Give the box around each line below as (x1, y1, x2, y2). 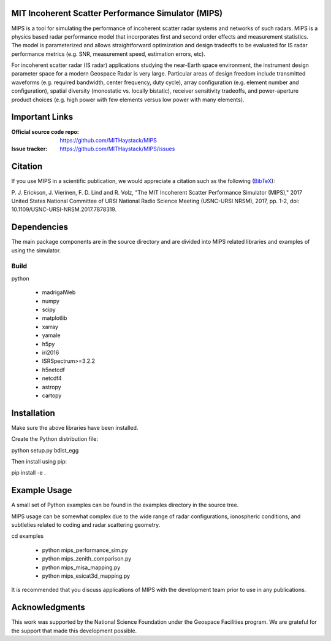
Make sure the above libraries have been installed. (11, 424, 139, 431)
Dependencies (11, 222, 69, 233)
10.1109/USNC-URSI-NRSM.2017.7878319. (11, 206, 116, 213)
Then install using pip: (11, 458, 67, 465)
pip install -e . (11, 469, 46, 476)
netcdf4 (42, 375, 62, 382)
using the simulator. (11, 246, 61, 254)
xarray (42, 323, 58, 330)
